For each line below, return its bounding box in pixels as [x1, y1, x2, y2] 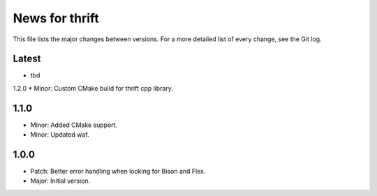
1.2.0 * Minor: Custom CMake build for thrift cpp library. [13, 84, 174, 92]
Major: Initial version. [30, 176, 91, 185]
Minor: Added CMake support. [30, 121, 118, 129]
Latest [13, 53, 41, 65]
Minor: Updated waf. [30, 130, 90, 139]
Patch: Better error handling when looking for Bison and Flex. [30, 167, 206, 176]
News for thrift [13, 10, 99, 26]
